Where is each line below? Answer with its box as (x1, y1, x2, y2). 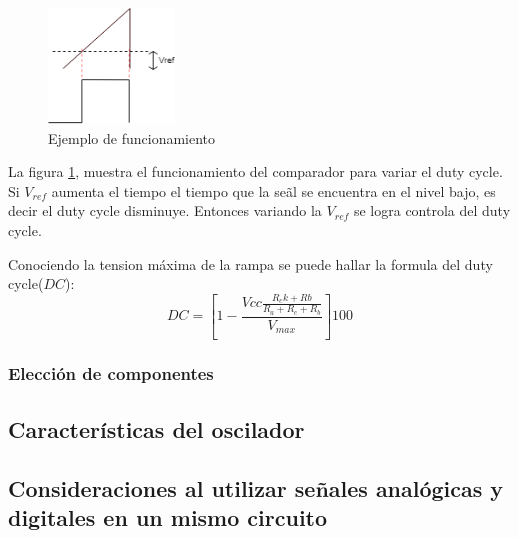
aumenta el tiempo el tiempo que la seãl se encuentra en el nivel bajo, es (51, 180, 496, 201)
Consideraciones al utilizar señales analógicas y (8, 472, 504, 503)
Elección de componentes (8, 361, 214, 386)
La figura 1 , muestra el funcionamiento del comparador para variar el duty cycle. (8, 161, 503, 182)
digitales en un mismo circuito (8, 501, 328, 532)
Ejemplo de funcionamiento (48, 127, 216, 148)
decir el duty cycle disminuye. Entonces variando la (8, 200, 322, 221)
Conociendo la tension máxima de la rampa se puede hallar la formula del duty (8, 253, 493, 274)
